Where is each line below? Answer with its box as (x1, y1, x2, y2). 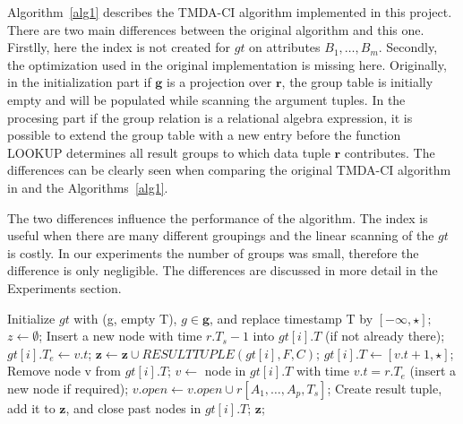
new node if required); (7, 378, 129, 397)
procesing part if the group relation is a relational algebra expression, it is (7, 108, 413, 126)
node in (204, 361, 246, 380)
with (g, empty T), (73, 308, 177, 327)
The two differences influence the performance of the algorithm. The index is (7, 208, 428, 227)
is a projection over (167, 73, 272, 91)
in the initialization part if (7, 73, 151, 91)
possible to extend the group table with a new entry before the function (7, 125, 401, 144)
